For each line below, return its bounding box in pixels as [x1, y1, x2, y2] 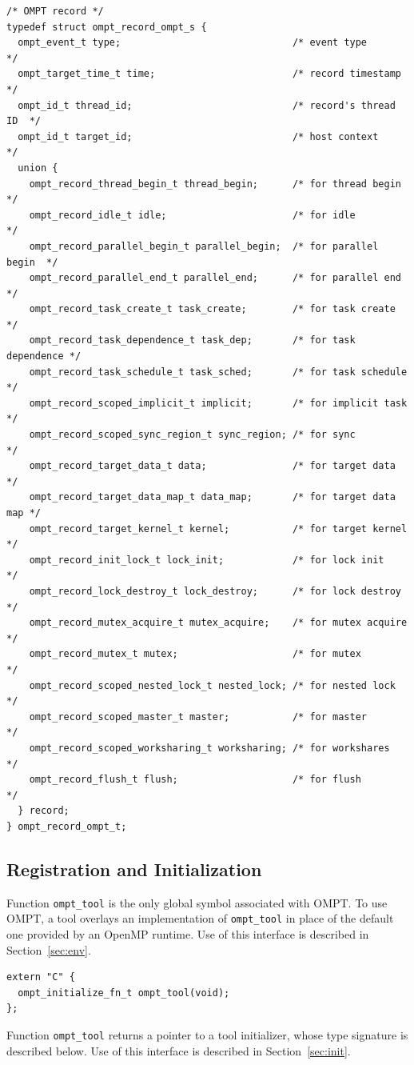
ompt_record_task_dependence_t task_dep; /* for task [29, 334, 356, 346]
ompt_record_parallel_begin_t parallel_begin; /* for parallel [29, 240, 379, 252]
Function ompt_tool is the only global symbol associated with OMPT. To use [6, 894, 388, 911]
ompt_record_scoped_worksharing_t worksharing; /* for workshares [29, 742, 390, 754]
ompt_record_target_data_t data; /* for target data [29, 460, 396, 472]
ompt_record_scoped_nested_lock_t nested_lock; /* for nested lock [29, 679, 396, 691]
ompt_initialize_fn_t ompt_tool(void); [18, 987, 230, 999]
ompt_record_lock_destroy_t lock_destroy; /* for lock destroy [29, 585, 401, 597]
